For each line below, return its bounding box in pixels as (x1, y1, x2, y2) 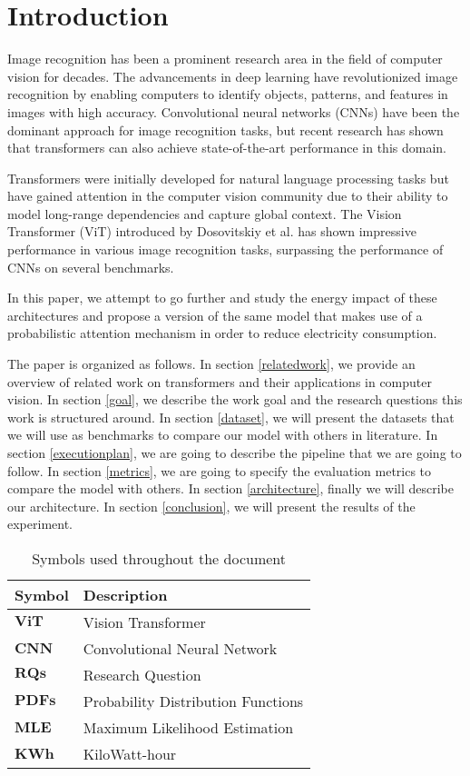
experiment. (7, 514, 73, 533)
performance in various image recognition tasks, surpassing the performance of (7, 240, 444, 259)
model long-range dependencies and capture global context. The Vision (7, 204, 402, 223)
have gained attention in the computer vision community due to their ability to (7, 186, 448, 205)
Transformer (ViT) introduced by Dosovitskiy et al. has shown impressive (7, 222, 416, 241)
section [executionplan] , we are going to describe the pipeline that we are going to (7, 443, 462, 462)
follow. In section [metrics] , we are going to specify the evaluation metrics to (7, 461, 432, 480)
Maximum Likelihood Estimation (83, 716, 294, 738)
